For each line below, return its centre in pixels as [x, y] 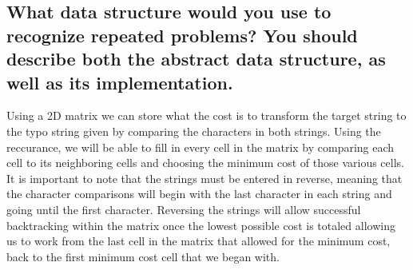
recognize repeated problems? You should [182, 35]
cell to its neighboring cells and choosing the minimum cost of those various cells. [205, 163]
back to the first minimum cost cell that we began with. [143, 256]
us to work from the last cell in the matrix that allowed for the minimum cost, [199, 241]
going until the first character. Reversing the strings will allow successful [184, 209]
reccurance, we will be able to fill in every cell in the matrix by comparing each [201, 147]
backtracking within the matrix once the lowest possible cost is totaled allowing [201, 225]
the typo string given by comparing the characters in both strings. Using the [194, 131]
